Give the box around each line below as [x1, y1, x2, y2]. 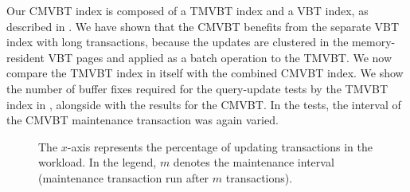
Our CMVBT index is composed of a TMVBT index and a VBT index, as [6, 2, 369, 18]
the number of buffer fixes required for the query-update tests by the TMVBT [6, 80, 388, 96]
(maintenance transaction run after [38, 169, 209, 186]
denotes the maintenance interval [173, 154, 334, 170]
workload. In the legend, [38, 154, 157, 170]
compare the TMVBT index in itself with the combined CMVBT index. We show [6, 65, 404, 81]
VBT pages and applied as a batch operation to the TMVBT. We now [48, 49, 392, 65]
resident [6, 49, 45, 65]
